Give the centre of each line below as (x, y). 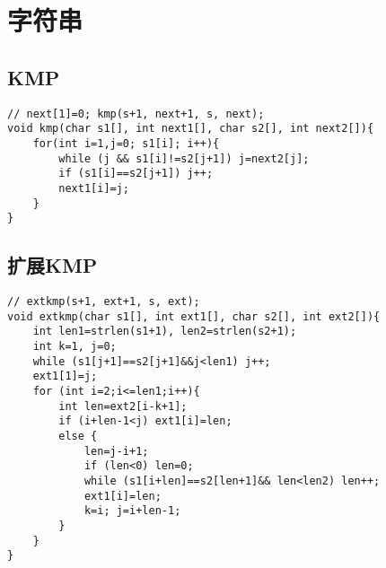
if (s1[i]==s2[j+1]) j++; (136, 174)
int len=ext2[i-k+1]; (123, 406)
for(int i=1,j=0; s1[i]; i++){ (126, 143)
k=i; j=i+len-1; (132, 511)
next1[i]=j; (94, 188)
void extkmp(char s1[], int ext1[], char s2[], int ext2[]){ (194, 316)
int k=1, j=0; (75, 346)
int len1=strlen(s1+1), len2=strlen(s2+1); (165, 332)
